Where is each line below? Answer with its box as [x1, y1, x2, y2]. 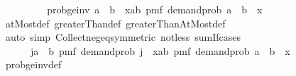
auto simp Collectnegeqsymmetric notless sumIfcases [5, 30, 241, 44]
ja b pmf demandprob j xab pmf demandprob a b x [30, 43, 290, 58]
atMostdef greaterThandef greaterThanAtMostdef [5, 15, 226, 30]
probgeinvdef [5, 57, 62, 72]
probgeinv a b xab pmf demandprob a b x [47, 2, 263, 16]
